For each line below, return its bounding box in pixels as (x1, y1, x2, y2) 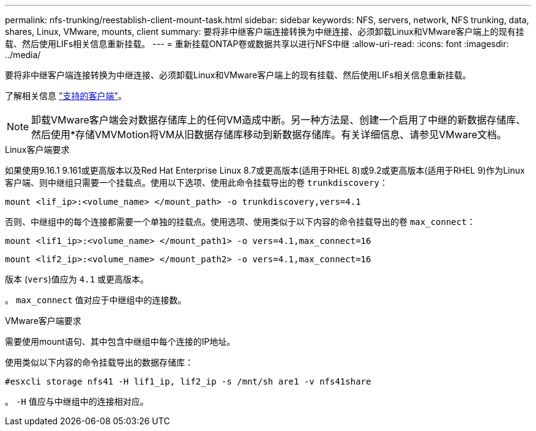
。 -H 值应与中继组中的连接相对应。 (5, 396, 149, 407)
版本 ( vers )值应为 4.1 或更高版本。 (5, 274, 149, 284)
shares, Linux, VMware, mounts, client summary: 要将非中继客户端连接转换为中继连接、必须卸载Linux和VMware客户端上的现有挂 (5, 26, 524, 37)
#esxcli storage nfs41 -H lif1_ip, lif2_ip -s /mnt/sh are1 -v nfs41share (5, 377, 371, 386)
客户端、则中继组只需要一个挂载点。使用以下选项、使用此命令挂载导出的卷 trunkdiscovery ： (5, 177, 388, 188)
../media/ (5, 50, 41, 60)
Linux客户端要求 (5, 144, 70, 155)
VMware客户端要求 (5, 315, 81, 326)
